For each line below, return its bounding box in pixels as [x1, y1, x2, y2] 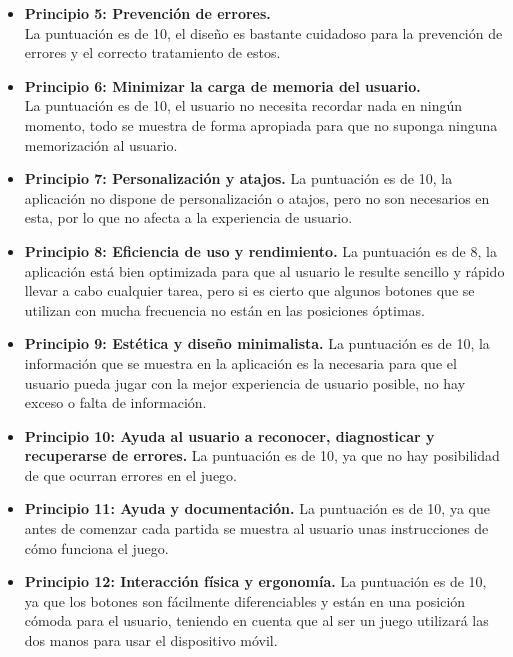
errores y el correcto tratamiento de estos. [24, 42, 281, 63]
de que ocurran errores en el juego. [24, 464, 238, 485]
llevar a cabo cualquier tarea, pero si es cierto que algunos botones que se [24, 280, 475, 301]
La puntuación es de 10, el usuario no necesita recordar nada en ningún [24, 95, 463, 116]
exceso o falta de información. [24, 392, 207, 413]
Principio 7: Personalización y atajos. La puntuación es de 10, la [24, 168, 453, 189]
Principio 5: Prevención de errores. [24, 3, 271, 23]
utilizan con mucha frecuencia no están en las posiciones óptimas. [24, 299, 425, 320]
